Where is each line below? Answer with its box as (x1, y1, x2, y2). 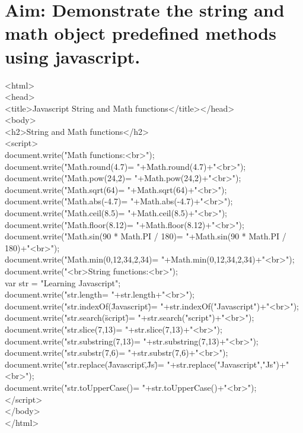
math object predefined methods (5, 21, 276, 45)
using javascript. (5, 44, 141, 68)
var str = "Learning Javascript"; (5, 276, 121, 289)
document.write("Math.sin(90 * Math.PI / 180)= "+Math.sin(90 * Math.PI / (5, 230, 286, 242)
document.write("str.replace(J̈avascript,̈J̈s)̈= (5, 358, 164, 370)
